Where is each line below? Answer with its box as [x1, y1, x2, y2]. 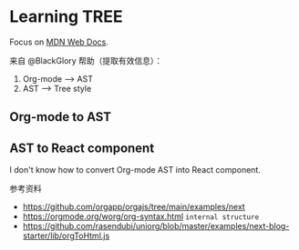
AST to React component [9, 140, 155, 155]
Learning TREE [9, 6, 123, 27]
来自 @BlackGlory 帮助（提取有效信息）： [9, 55, 163, 65]
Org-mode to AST [9, 109, 112, 125]
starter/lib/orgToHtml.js [22, 230, 110, 242]
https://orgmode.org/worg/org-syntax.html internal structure [22, 211, 260, 222]
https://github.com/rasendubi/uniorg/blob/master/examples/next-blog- [22, 221, 290, 232]
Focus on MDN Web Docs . [9, 36, 109, 47]
